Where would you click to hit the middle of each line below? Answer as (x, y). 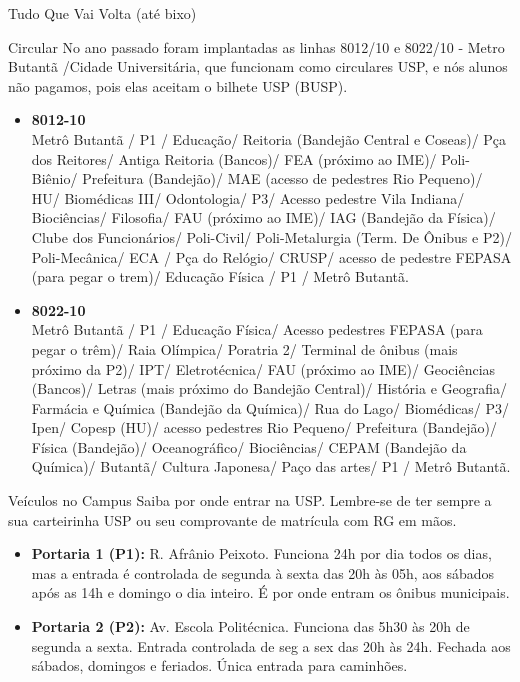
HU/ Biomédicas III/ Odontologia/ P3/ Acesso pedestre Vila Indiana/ (248, 197)
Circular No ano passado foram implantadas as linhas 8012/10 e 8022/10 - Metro (256, 46)
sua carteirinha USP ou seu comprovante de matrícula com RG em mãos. (232, 519)
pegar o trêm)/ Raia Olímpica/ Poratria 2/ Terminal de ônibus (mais (244, 348)
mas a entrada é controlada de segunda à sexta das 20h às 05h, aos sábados (263, 572)
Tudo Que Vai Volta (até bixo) (102, 13)
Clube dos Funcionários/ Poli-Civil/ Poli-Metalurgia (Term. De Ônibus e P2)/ (271, 236)
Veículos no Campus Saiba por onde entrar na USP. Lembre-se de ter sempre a (250, 500)
